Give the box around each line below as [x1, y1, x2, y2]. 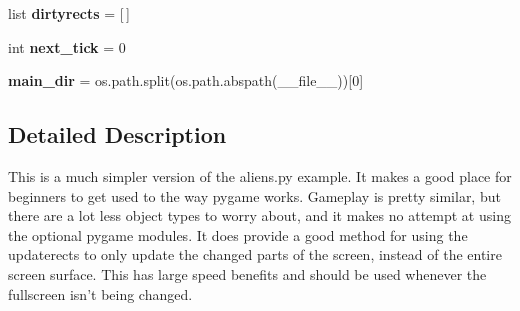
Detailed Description [8, 119, 227, 150]
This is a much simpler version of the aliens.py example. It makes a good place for [8, 165, 512, 186]
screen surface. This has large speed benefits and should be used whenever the [8, 263, 487, 284]
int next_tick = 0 [8, 36, 126, 57]
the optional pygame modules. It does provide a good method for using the [8, 224, 468, 245]
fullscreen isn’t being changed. [8, 283, 193, 304]
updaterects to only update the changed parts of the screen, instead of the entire [8, 244, 502, 265]
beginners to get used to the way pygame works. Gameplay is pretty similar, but [8, 185, 501, 206]
